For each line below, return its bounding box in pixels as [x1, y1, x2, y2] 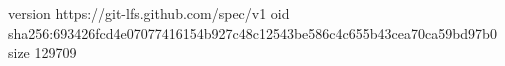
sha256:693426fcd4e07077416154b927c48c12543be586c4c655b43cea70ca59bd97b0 [8, 22, 497, 43]
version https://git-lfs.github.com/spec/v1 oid [8, 3, 290, 23]
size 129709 [8, 42, 77, 63]
